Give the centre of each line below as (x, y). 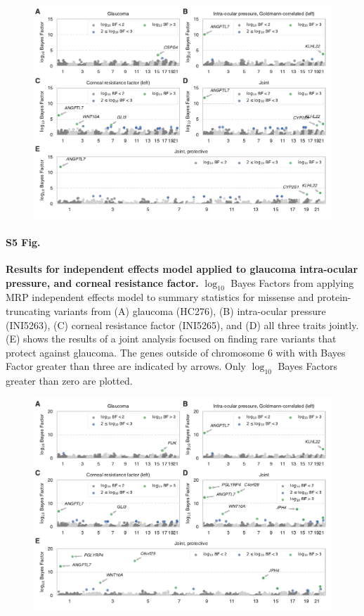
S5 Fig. (23, 242)
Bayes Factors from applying (292, 282)
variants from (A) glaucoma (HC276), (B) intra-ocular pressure (190, 311)
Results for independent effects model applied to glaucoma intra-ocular (182, 269)
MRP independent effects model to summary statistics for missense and (160, 297)
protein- (334, 297)
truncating (28, 311)
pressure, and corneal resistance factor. (102, 282)
